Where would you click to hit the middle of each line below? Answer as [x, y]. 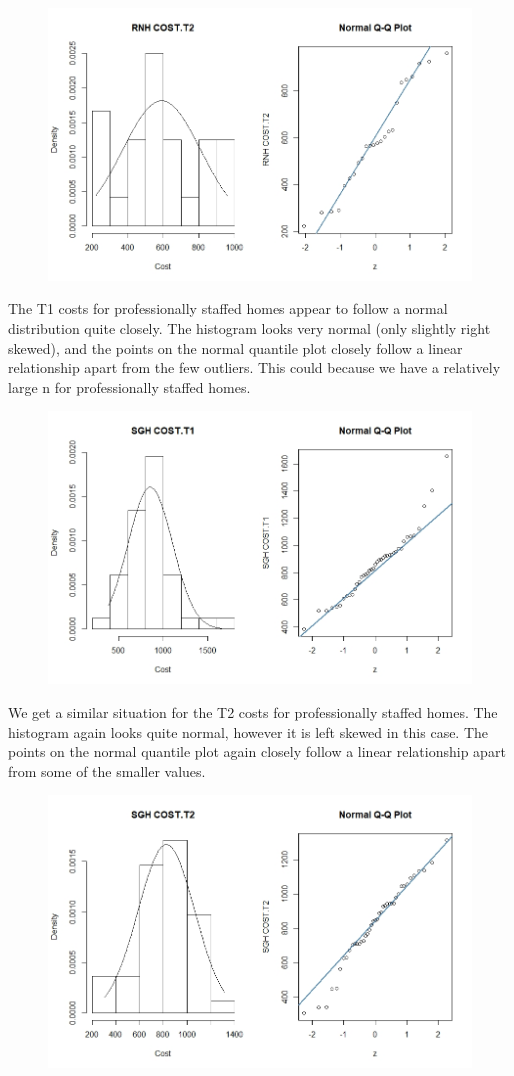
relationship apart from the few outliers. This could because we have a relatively [254, 367]
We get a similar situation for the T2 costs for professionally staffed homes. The [253, 711]
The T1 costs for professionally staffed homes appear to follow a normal [228, 308]
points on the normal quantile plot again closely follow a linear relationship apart [257, 751]
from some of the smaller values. [107, 770]
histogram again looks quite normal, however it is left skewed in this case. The [248, 731]
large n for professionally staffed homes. [129, 386]
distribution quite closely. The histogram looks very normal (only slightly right [249, 328]
